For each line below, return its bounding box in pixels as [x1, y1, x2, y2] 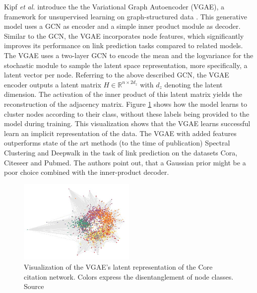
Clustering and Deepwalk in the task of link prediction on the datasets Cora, [4, 147, 238, 157]
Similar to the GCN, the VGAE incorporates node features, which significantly [4, 30, 244, 41]
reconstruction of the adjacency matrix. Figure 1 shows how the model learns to [4, 98, 247, 109]
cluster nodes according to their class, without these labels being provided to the [4, 108, 250, 119]
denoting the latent [164, 79, 223, 89]
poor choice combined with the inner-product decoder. [4, 167, 169, 177]
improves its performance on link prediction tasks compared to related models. [4, 40, 243, 51]
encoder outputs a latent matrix [4, 79, 101, 89]
